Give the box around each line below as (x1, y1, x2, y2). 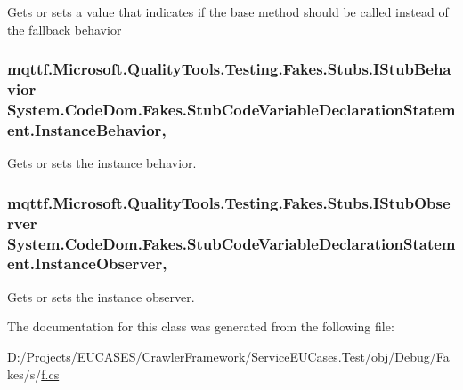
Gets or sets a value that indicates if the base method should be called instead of (7, 3, 449, 20)
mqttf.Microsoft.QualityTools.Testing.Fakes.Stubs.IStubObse (7, 191, 451, 213)
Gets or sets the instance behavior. (7, 154, 197, 172)
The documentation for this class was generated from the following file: (7, 317, 394, 336)
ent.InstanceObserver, (7, 252, 167, 275)
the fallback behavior (7, 20, 122, 38)
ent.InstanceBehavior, (7, 118, 167, 140)
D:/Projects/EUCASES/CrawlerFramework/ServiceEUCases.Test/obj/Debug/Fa (7, 346, 450, 365)
